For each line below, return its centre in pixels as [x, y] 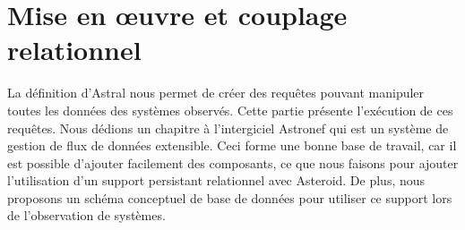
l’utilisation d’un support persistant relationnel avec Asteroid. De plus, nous [216, 180]
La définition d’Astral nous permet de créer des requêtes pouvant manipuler [216, 93]
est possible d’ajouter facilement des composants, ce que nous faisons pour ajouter [233, 162]
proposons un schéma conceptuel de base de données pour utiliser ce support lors [230, 197]
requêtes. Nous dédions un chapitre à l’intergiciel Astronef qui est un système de [228, 128]
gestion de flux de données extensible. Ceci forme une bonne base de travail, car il [232, 145]
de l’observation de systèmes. [86, 215]
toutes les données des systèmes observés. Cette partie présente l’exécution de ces [230, 110]
